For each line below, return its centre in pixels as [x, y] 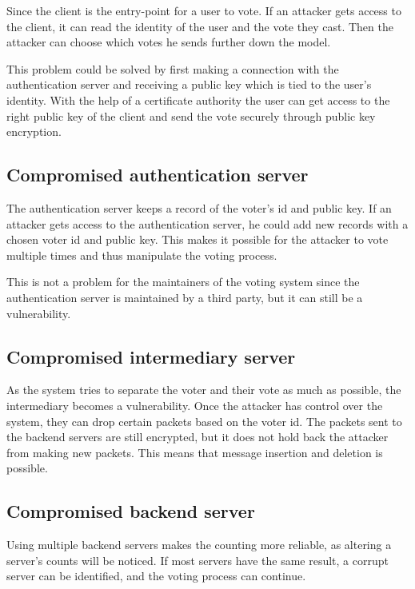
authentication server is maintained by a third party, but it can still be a [185, 297]
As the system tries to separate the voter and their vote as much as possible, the [204, 390]
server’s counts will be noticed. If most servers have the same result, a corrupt [198, 560]
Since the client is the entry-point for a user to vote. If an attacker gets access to [204, 10]
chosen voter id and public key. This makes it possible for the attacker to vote [198, 239]
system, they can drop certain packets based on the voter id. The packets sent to [204, 421]
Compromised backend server [131, 511]
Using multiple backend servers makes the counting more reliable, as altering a [199, 545]
